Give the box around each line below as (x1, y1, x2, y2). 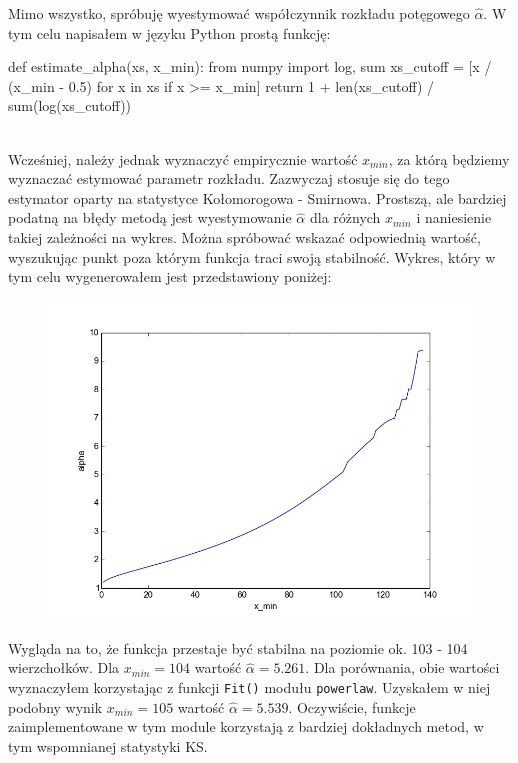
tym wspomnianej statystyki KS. (8, 735, 208, 756)
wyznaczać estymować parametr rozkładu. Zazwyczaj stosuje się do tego (8, 168, 450, 189)
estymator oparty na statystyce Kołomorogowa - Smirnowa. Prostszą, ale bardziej (8, 187, 507, 208)
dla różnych (309, 207, 381, 228)
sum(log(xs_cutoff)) (8, 95, 132, 116)
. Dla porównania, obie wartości (305, 657, 500, 678)
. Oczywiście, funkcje (288, 696, 416, 717)
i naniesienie (416, 207, 492, 228)
